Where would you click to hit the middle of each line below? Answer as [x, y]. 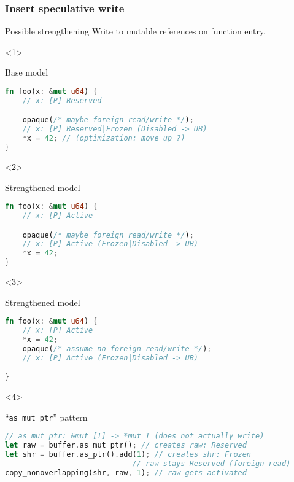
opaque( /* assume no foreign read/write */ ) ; [117, 348]
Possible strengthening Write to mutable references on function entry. [136, 31]
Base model [27, 72]
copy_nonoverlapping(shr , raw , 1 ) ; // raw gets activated [126, 472]
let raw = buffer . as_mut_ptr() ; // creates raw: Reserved [126, 445]
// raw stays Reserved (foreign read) [211, 463]
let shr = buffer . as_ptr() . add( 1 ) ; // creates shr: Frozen [128, 455]
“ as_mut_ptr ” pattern [46, 417]
